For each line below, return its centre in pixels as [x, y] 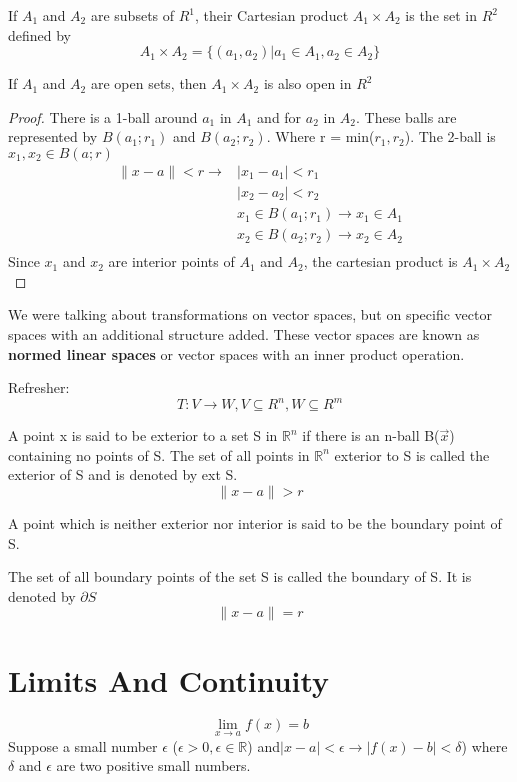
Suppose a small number [83, 745]
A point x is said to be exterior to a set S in [143, 435]
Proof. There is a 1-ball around [103, 116]
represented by [53, 136]
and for [279, 116]
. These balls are [406, 116]
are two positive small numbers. [153, 765]
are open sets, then [148, 83]
